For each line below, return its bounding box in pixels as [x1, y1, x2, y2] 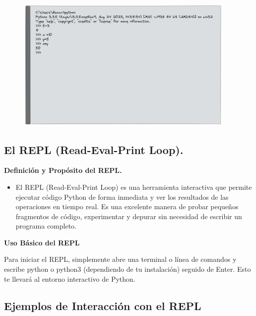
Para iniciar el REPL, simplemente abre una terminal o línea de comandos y [4, 254, 237, 264]
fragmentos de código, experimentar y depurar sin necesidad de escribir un [15, 211, 242, 221]
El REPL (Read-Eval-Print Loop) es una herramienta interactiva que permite [15, 181, 252, 192]
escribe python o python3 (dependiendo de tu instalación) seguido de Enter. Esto [4, 264, 251, 274]
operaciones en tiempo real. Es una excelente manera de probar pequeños [15, 201, 239, 212]
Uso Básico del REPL [4, 237, 80, 247]
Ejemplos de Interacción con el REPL [4, 298, 201, 313]
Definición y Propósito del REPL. [4, 165, 122, 175]
